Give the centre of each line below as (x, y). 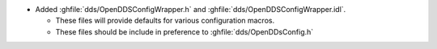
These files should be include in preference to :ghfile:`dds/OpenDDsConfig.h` (185, 31)
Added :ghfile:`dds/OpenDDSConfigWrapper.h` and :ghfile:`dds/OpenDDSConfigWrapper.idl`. (191, 9)
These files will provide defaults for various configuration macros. (165, 21)
